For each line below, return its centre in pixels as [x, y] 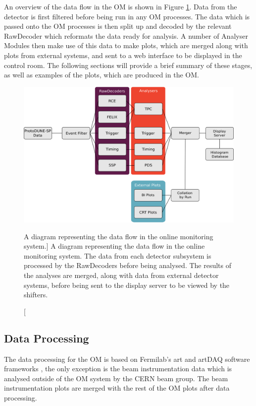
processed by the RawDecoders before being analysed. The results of [128, 265]
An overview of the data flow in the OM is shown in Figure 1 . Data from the [121, 6]
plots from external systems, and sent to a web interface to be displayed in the [123, 55]
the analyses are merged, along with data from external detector [121, 275]
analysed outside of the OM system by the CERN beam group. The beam [116, 378]
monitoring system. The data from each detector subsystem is [118, 255]
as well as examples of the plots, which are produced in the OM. [102, 75]
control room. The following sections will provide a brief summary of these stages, [128, 65]
